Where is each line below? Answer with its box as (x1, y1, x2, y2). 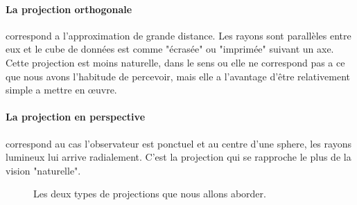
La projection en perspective (6, 109, 146, 124)
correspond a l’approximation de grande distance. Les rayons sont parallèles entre (6, 28, 351, 42)
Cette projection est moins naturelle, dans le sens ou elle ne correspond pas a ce (6, 55, 345, 69)
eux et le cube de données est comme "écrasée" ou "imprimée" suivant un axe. (6, 42, 334, 56)
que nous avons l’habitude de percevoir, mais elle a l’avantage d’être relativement (6, 69, 350, 83)
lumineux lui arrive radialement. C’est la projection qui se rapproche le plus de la (6, 150, 351, 164)
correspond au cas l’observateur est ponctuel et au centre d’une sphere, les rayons (6, 136, 351, 150)
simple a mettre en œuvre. (6, 82, 117, 97)
